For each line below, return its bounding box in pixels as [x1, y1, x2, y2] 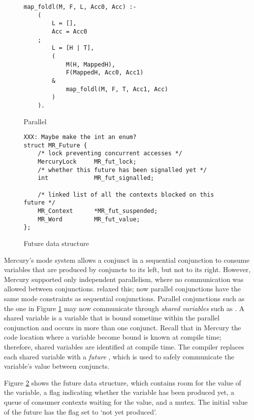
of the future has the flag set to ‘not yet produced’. [4, 406, 157, 417]
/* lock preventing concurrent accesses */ [37, 150, 183, 157]
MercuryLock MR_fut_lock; [37, 158, 137, 166]
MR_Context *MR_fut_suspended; [37, 208, 158, 215]
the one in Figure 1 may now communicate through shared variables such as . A [4, 303, 245, 313]
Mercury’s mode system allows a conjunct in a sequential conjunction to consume [4, 254, 250, 265]
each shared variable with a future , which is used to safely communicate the [4, 351, 234, 361]
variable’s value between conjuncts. [4, 361, 110, 371]
